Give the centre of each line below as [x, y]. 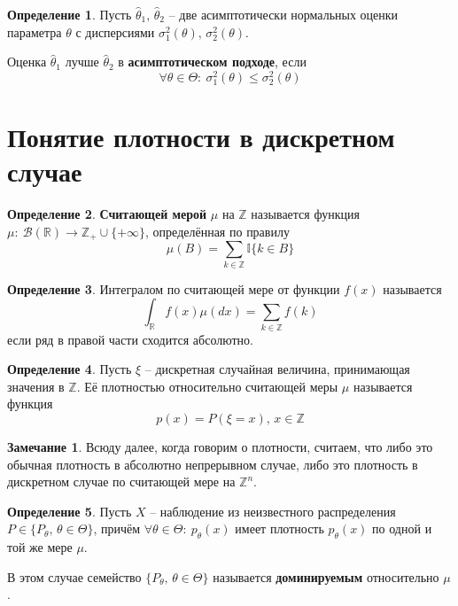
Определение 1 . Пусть [70, 14]
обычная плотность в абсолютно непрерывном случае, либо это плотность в [213, 464]
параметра [35, 31]
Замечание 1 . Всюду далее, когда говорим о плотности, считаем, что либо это [220, 447]
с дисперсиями [115, 31]
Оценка [27, 62]
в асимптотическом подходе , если [212, 62]
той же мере [40, 547]
